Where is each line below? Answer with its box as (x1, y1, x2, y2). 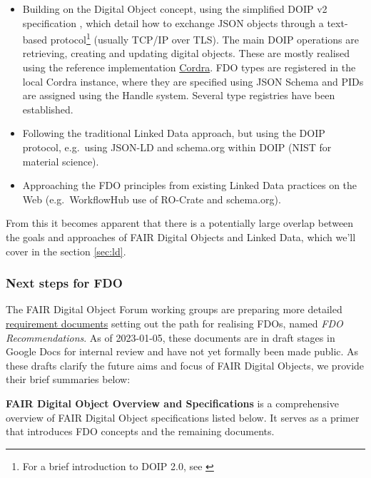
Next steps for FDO (6, 274, 123, 292)
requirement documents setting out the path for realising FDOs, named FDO (6, 315, 343, 330)
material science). (22, 153, 99, 168)
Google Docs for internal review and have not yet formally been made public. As (6, 344, 359, 359)
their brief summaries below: (6, 372, 131, 387)
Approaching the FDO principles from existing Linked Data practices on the (22, 178, 357, 193)
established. (22, 101, 73, 116)
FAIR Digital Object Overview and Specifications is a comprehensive (6, 395, 339, 410)
